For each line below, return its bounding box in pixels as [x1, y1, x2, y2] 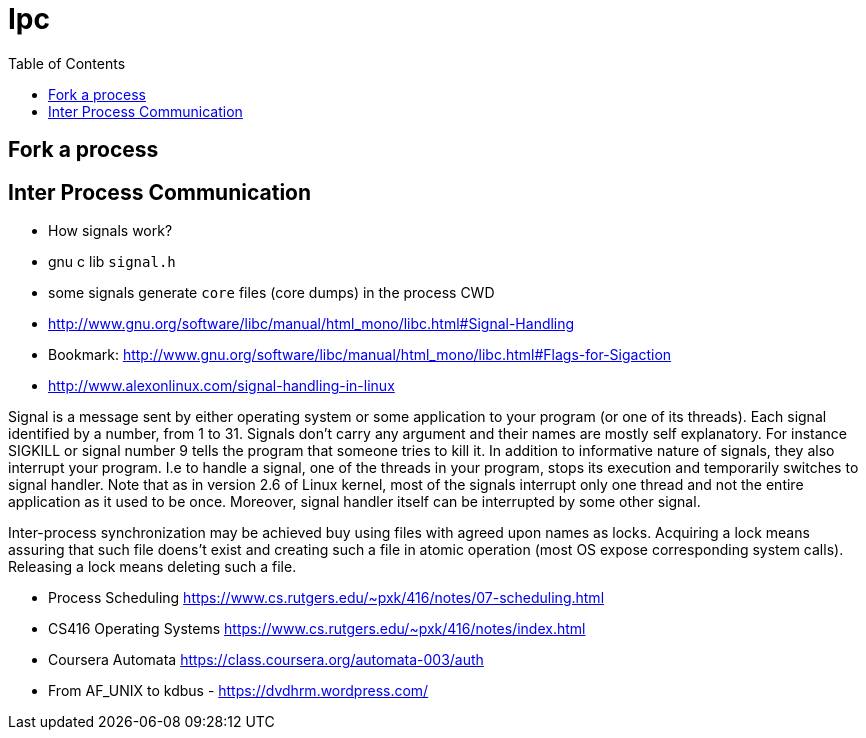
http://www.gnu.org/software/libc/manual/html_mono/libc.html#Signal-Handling [48, 315, 575, 333]
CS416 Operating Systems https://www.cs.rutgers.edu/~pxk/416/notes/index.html [48, 620, 586, 638]
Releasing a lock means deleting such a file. [8, 558, 297, 576]
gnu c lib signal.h [48, 253, 176, 271]
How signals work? [48, 222, 173, 240]
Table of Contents [8, 54, 126, 72]
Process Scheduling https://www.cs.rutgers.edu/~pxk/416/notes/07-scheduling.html [48, 589, 605, 607]
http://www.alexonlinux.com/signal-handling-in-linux [48, 377, 395, 395]
